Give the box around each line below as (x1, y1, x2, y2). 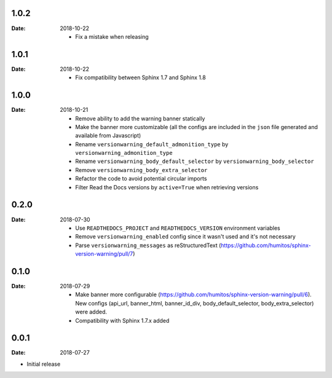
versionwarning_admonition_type (75, 149, 173, 157)
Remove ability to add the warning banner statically (75, 114, 205, 122)
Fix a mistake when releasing (75, 33, 149, 40)
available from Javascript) (75, 132, 141, 140)
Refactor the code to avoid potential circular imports (75, 175, 207, 183)
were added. (75, 308, 108, 316)
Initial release (26, 360, 61, 368)
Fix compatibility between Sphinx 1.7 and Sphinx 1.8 (75, 74, 206, 81)
